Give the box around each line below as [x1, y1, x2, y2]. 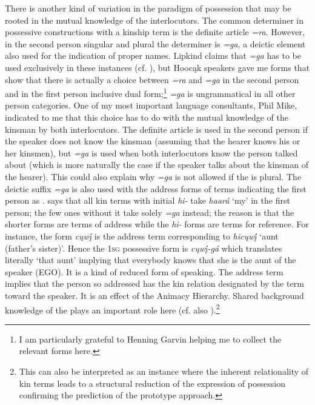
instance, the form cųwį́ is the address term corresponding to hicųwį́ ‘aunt [5, 229, 279, 242]
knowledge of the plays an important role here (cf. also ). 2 [5, 301, 220, 316]
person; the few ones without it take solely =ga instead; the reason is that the [5, 206, 294, 218]
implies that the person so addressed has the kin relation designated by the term [5, 277, 304, 290]
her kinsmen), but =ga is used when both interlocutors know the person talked [5, 146, 298, 159]
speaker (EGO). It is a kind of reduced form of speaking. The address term [5, 265, 283, 278]
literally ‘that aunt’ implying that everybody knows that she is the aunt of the [5, 253, 296, 266]
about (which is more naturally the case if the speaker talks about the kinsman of [5, 158, 309, 171]
